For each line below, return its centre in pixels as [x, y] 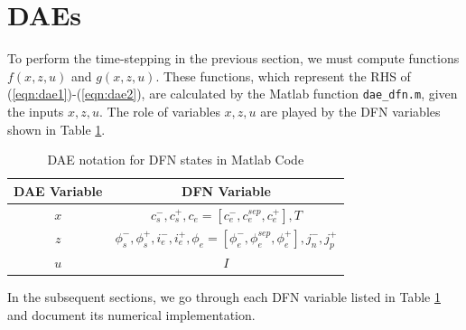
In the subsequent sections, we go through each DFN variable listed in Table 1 [224, 296]
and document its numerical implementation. [131, 314]
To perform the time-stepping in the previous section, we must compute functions [233, 58]
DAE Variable [58, 190]
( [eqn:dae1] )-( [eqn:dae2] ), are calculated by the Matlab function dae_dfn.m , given [233, 94]
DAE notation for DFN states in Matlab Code [176, 160]
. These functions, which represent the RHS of [283, 75]
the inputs [36, 111]
